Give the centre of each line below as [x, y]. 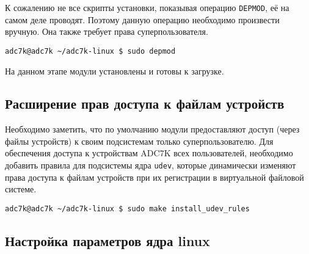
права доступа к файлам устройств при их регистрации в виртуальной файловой [154, 177]
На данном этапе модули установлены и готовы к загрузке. [115, 71]
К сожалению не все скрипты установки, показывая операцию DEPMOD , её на [147, 7]
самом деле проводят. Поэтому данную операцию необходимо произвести [142, 19]
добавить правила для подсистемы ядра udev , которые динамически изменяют [151, 165]
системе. [21, 189]
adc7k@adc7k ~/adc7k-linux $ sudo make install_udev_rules [127, 209]
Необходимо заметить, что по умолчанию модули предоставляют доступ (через [152, 129]
